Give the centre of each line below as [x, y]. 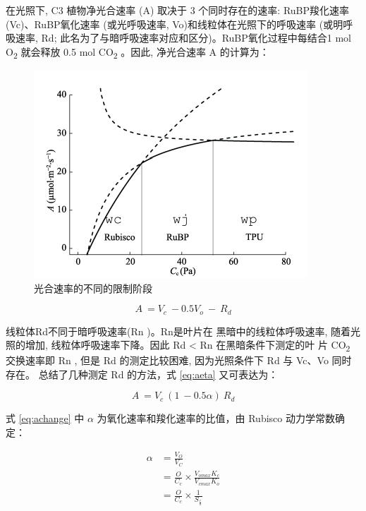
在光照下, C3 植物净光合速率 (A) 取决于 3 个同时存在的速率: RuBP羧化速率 [178, 10]
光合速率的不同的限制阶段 [93, 288]
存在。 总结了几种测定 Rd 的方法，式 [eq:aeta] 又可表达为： [142, 374]
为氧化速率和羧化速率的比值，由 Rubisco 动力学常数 [216, 418]
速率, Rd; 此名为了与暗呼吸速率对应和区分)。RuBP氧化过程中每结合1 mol [183, 38]
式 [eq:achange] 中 [45, 418]
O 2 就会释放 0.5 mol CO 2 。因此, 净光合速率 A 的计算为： [138, 52]
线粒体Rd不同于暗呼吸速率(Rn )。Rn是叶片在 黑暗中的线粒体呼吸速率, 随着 [178, 331]
